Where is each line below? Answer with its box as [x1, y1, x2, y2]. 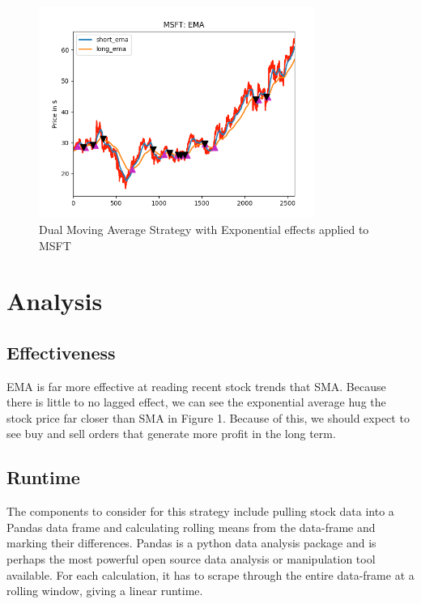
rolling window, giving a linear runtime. [6, 582, 203, 599]
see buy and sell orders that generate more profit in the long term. [6, 425, 336, 442]
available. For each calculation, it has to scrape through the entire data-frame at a [6, 566, 415, 583]
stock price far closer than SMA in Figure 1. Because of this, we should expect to [6, 409, 410, 426]
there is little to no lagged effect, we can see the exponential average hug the [6, 393, 386, 410]
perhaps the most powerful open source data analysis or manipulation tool [6, 551, 376, 568]
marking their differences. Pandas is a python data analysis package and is [6, 534, 376, 551]
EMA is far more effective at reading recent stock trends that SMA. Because [6, 377, 386, 394]
